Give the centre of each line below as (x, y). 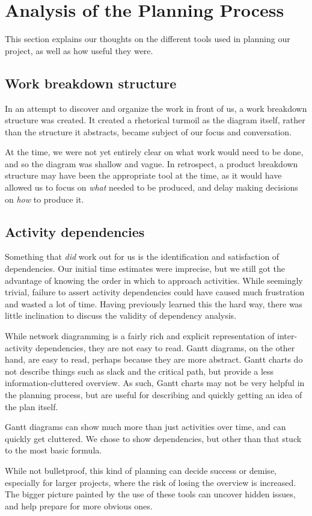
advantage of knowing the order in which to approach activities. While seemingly (154, 280)
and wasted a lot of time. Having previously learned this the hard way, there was (154, 303)
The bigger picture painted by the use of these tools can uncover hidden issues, (150, 494)
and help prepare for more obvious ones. (79, 505)
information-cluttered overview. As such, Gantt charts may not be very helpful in (155, 383)
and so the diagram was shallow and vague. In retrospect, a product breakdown (151, 163)
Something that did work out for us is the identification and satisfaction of (142, 256)
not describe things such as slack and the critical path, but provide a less (139, 371)
